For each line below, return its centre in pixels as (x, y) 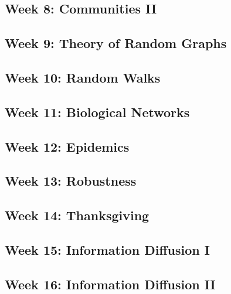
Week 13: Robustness (71, 181)
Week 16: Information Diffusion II (110, 284)
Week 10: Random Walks (83, 77)
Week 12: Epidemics (67, 146)
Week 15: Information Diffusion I (107, 249)
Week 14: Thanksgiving (77, 215)
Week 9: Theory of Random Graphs (116, 43)
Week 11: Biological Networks (97, 112)
